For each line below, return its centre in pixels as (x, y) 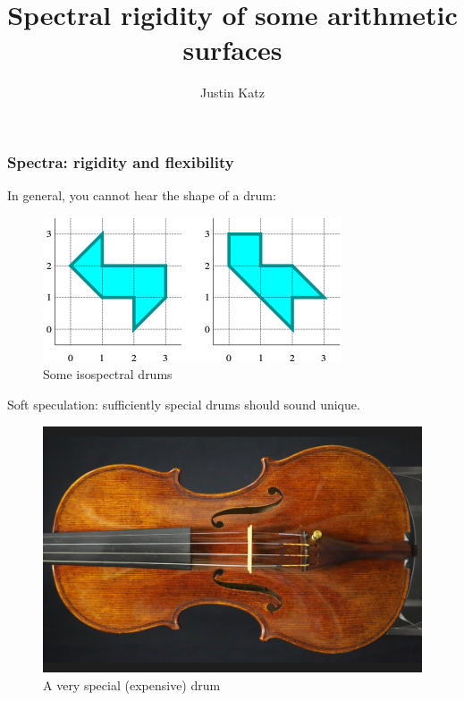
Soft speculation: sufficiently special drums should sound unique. (184, 404)
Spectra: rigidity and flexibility (121, 161)
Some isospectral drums (108, 374)
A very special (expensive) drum (132, 684)
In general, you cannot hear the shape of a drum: (142, 195)
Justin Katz (232, 93)
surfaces (232, 50)
